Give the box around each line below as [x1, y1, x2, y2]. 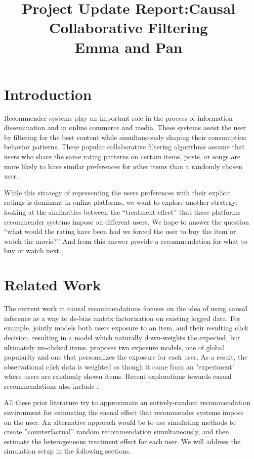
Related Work [4, 275, 101, 295]
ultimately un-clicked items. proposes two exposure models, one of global [4, 342, 224, 352]
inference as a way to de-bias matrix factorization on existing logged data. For [4, 313, 241, 323]
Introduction [4, 84, 92, 104]
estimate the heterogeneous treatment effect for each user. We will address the [4, 436, 241, 446]
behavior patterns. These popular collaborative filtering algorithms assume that [4, 141, 245, 152]
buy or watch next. [4, 245, 61, 256]
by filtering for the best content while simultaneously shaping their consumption [4, 132, 247, 142]
